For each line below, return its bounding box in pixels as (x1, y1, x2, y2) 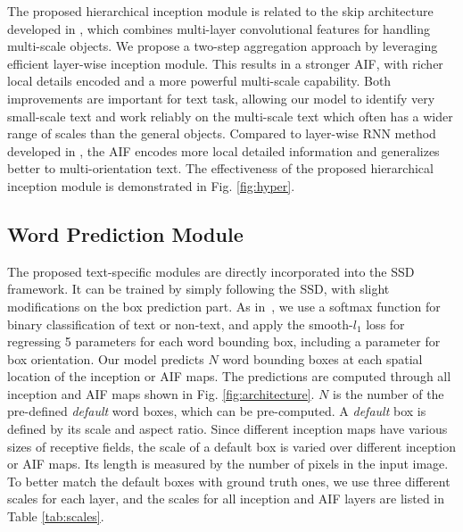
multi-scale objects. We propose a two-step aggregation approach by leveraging (7, 37, 438, 55)
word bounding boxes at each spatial (222, 349, 423, 368)
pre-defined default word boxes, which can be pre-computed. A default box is (7, 402, 426, 420)
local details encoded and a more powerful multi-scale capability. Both (7, 71, 392, 90)
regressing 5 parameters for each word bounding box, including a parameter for (7, 332, 441, 351)
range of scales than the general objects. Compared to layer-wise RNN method (7, 124, 436, 143)
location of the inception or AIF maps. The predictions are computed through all (7, 367, 451, 386)
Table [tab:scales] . (7, 507, 104, 526)
